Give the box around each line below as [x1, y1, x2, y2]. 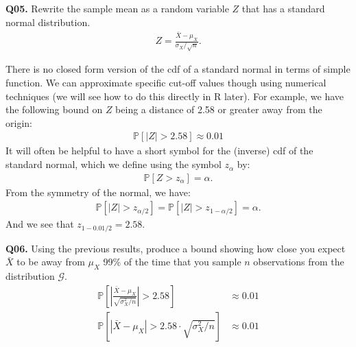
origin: [5, 115, 32, 130]
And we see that [5, 217, 74, 231]
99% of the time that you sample [103, 254, 241, 269]
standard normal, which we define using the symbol [5, 157, 222, 171]
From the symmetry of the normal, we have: [5, 184, 191, 199]
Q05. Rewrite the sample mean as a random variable [5, 1, 229, 15]
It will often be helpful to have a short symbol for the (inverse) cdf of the [5, 143, 313, 158]
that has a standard [241, 1, 325, 15]
